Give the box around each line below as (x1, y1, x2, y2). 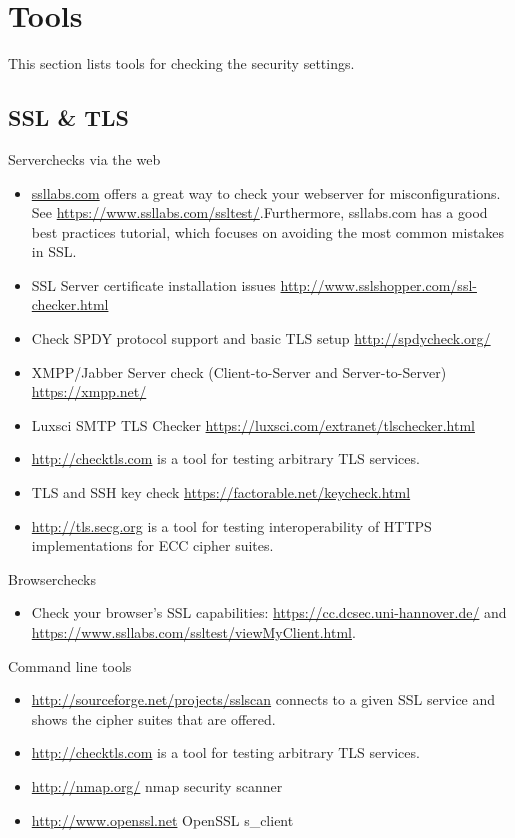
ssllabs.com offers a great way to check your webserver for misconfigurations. (31, 182, 501, 203)
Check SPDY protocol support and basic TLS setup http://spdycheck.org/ (31, 328, 491, 349)
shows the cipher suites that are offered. (31, 708, 276, 729)
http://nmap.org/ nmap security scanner (31, 775, 283, 796)
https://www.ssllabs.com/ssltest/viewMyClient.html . (31, 622, 356, 643)
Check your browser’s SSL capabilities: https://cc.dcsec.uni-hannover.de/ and (31, 602, 507, 623)
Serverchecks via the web (8, 148, 161, 169)
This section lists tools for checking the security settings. (8, 53, 355, 74)
